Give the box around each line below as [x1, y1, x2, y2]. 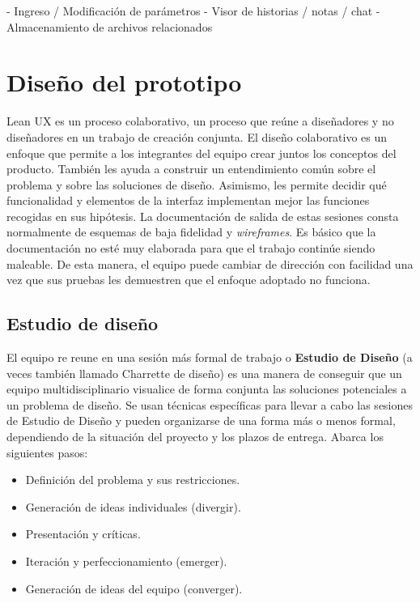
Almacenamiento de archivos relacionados [6, 18, 213, 35]
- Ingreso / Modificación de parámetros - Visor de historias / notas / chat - [6, 2, 380, 19]
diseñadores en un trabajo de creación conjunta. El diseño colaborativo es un [6, 128, 388, 145]
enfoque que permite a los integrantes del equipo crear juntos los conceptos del [6, 144, 397, 161]
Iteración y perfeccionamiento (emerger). [25, 552, 227, 569]
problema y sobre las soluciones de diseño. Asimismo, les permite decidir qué [6, 176, 387, 193]
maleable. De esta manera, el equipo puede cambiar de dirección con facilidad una [6, 255, 414, 272]
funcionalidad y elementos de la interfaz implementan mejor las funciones [6, 192, 370, 209]
